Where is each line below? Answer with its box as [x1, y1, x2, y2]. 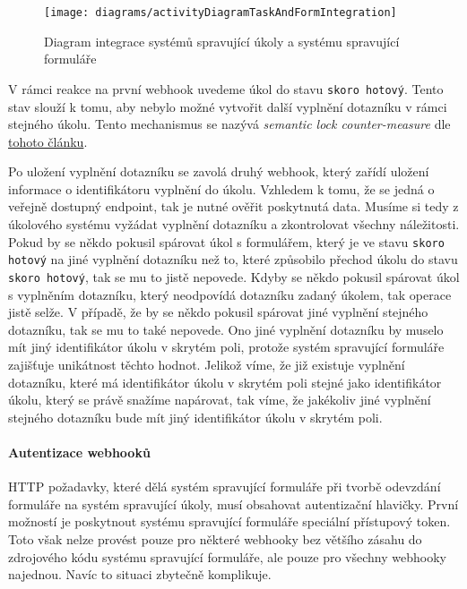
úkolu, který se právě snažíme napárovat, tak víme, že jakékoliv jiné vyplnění [8, 390, 431, 409]
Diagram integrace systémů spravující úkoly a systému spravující [44, 31, 400, 50]
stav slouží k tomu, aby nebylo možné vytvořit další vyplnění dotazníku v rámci [8, 97, 447, 115]
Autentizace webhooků [8, 442, 151, 461]
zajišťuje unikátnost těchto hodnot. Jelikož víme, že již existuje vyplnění [8, 355, 405, 373]
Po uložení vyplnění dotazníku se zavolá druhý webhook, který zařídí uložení [8, 162, 429, 181]
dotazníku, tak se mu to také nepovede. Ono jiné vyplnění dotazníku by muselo [8, 320, 444, 338]
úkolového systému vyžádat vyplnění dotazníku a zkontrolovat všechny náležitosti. [8, 215, 460, 234]
